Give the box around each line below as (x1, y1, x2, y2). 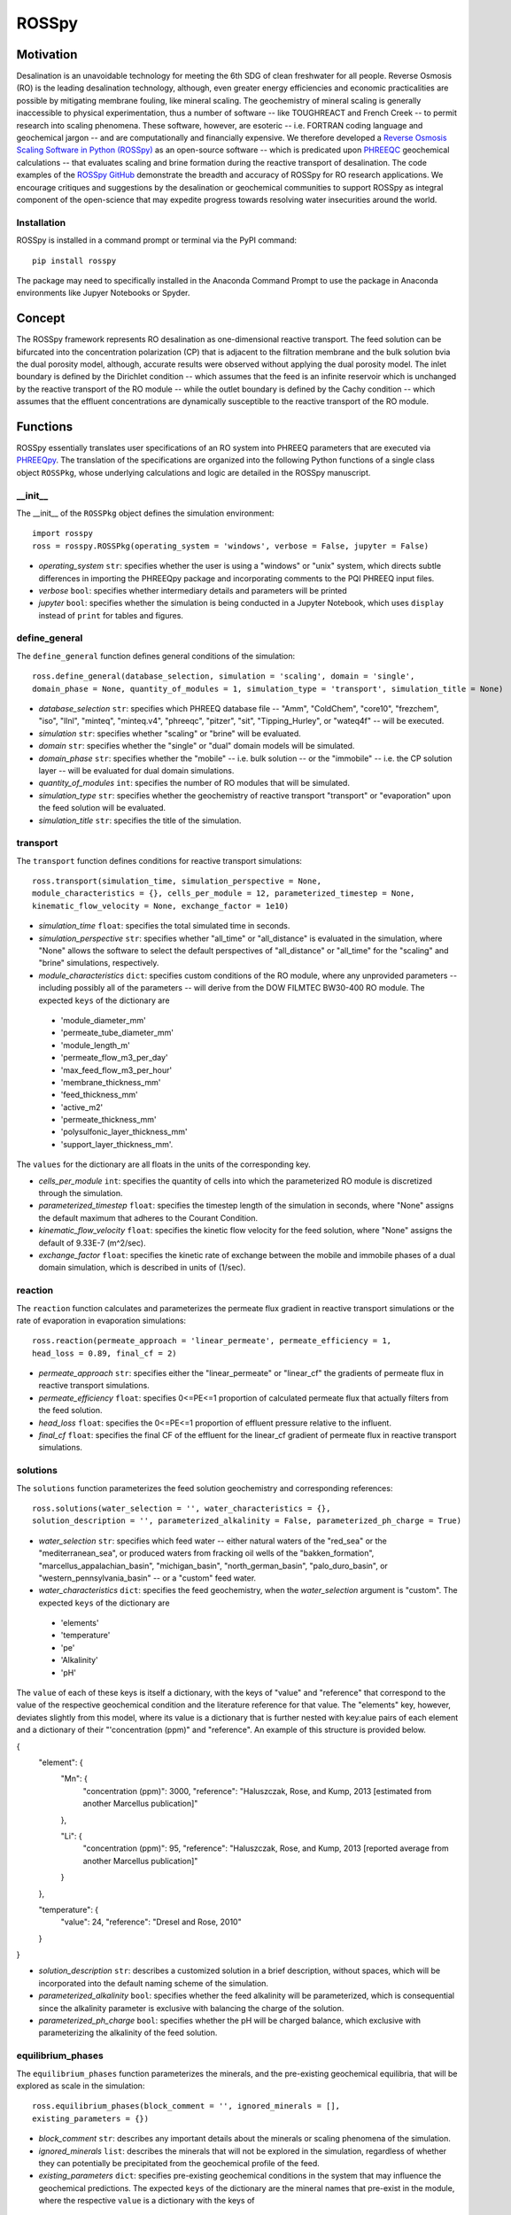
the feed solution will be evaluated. (38, 803, 166, 813)
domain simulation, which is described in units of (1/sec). (38, 1263, 246, 1273)
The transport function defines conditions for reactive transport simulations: (16, 855, 303, 866)
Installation (16, 216, 66, 229)
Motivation (16, 47, 78, 62)
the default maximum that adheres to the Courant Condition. (38, 1212, 259, 1223)
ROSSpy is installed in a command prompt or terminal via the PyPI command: (16, 235, 297, 245)
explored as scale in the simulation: (16, 2080, 145, 2091)
